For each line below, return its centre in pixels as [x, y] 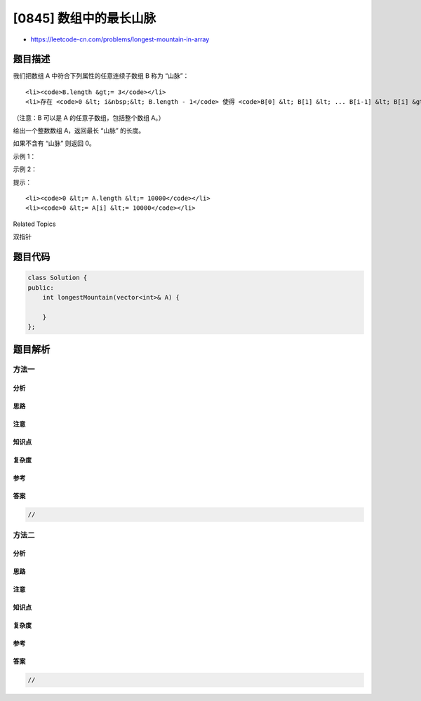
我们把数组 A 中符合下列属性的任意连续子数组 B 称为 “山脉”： [101, 76]
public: [41, 287]
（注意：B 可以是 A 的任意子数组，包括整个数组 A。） [89, 118]
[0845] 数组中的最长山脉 [85, 18]
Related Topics [34, 224]
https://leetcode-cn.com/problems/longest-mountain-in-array [120, 39]
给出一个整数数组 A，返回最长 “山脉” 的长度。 [79, 131]
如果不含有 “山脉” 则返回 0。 [54, 143]
